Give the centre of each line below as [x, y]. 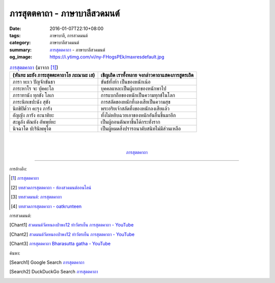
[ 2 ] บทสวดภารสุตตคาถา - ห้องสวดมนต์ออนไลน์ [51, 187]
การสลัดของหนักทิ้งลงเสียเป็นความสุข [135, 102]
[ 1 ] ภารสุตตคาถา [25, 178]
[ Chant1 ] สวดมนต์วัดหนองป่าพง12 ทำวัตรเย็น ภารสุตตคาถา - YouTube [72, 225]
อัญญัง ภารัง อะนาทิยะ [33, 115]
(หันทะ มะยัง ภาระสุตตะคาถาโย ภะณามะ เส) [54, 75]
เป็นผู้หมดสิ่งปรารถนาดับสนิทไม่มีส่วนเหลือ [141, 128]
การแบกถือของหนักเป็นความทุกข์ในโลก [138, 95]
